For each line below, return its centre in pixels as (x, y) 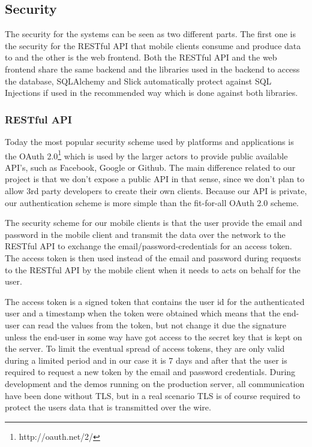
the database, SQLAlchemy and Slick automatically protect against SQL (138, 81)
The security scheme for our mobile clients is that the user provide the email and (154, 223)
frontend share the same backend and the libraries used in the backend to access (152, 69)
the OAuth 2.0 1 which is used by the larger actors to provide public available (146, 155)
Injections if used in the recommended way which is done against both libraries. (151, 93)
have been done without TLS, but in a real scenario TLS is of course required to (153, 395)
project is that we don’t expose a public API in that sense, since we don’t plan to (155, 179)
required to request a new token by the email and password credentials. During (150, 372)
